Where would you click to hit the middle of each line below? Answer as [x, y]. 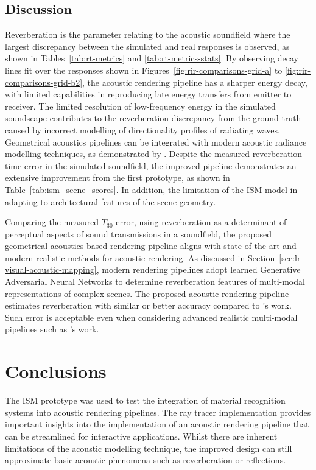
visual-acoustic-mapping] [51, 269]
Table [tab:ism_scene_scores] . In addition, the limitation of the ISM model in [151, 189]
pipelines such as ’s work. [52, 329]
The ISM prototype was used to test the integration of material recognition [145, 400]
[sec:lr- [291, 257]
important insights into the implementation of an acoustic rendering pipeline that [157, 424]
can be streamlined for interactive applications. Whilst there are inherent [141, 436]
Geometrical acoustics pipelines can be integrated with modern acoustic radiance [156, 142]
